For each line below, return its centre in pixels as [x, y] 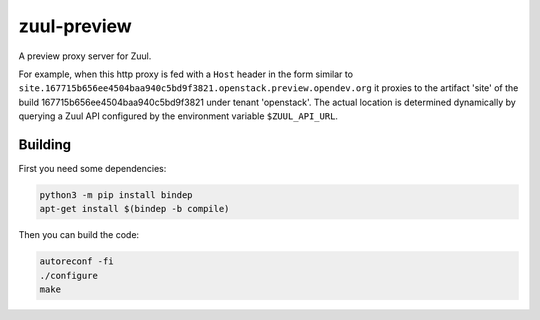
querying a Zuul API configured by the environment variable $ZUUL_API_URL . [178, 116]
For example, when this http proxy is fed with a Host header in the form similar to [186, 74]
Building [45, 144]
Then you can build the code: [79, 235]
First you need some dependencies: [92, 169]
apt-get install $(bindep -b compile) [134, 209]
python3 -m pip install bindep [116, 195]
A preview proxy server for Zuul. [85, 56]
